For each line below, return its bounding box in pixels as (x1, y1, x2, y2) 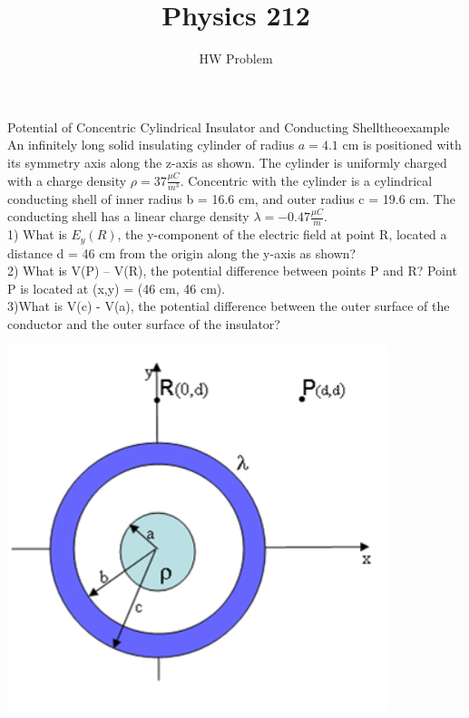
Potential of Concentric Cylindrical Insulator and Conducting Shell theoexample (7, 117, 450, 136)
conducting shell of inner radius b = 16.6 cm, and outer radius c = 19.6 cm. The (7, 189, 455, 208)
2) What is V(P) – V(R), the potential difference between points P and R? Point (7, 261, 457, 280)
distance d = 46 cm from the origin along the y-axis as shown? (7, 243, 357, 262)
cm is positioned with (342, 135, 462, 154)
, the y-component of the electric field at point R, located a (117, 225, 447, 244)
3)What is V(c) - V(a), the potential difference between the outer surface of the (7, 296, 450, 315)
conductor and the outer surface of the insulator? (7, 314, 280, 333)
